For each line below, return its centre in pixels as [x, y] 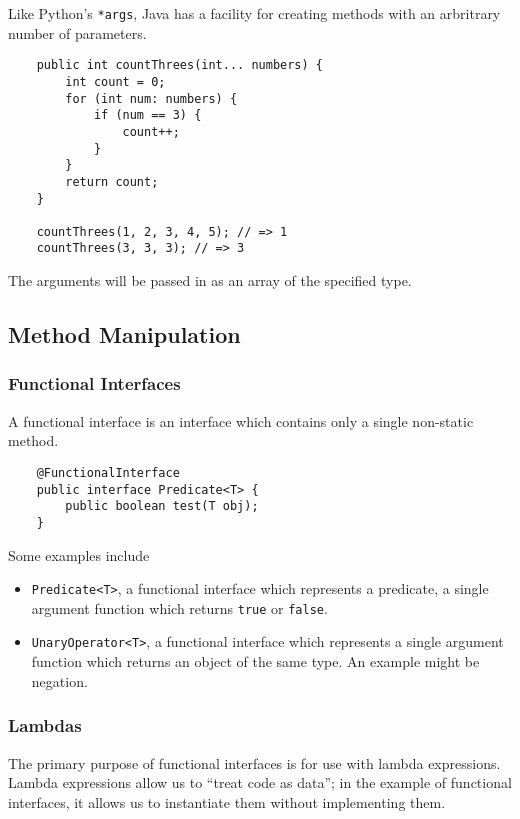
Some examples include [79, 554]
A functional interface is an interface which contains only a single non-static [241, 420]
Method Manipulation [124, 334]
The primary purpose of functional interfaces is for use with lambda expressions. [254, 762]
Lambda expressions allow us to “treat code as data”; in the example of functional [260, 782]
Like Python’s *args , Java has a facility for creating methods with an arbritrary [254, 13]
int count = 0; [115, 81]
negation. [59, 680]
